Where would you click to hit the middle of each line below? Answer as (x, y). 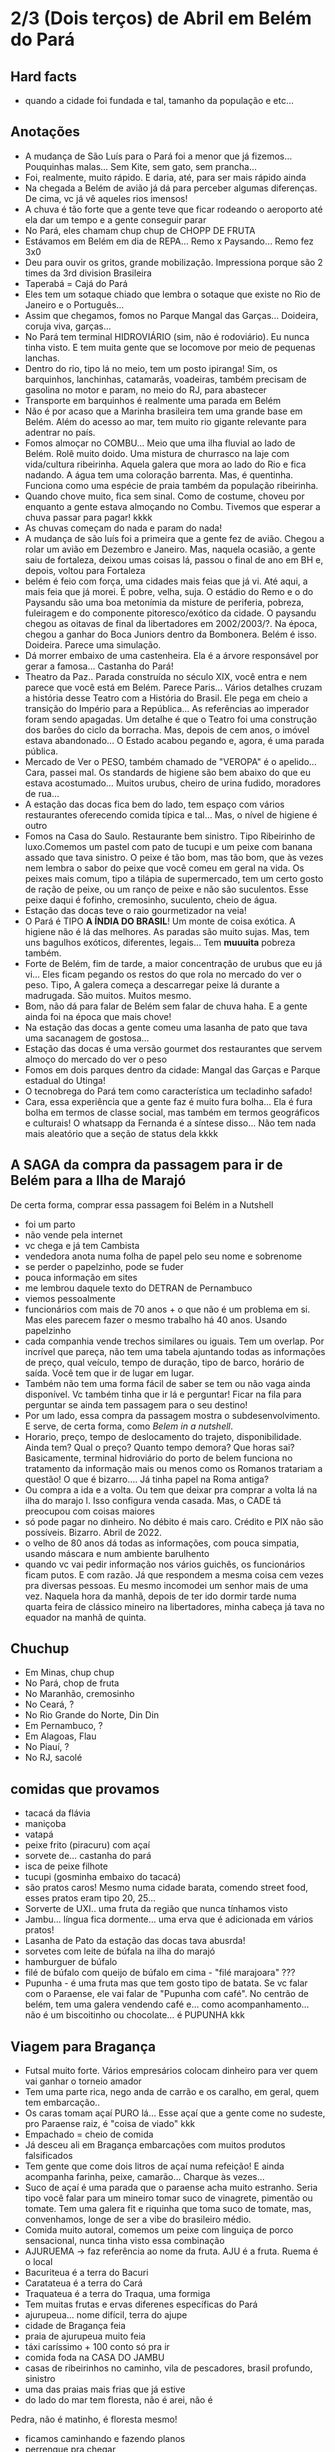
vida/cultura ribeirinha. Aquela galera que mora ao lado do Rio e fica (165, 464)
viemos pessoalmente (70, 1298)
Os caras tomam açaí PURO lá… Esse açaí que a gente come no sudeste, (175, 2113)
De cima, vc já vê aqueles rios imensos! (106, 198)
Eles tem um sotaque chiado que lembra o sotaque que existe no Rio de (172, 294)
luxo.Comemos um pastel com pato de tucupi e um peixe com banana (168, 846)
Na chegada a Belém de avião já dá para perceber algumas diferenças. (171, 188)
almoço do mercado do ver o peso (96, 1059)
